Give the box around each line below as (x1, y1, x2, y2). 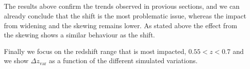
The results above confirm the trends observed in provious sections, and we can (4, 1, 240, 11)
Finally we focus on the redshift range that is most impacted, (4, 46, 186, 56)
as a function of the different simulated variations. (49, 55, 198, 66)
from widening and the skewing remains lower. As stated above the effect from (4, 20, 237, 30)
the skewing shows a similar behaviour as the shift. (4, 30, 155, 40)
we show (4, 55, 29, 66)
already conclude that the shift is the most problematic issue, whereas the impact (4, 10, 247, 20)
